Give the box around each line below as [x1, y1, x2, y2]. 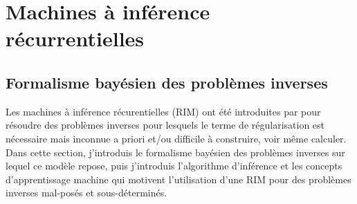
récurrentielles [6, 24, 145, 53]
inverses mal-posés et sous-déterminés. [6, 185, 167, 200]
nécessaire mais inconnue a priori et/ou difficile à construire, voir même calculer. [6, 131, 347, 145]
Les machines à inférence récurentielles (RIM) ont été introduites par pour [6, 104, 321, 118]
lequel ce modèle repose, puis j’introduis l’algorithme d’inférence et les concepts [6, 158, 342, 173]
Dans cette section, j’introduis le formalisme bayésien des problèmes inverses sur [6, 145, 345, 159]
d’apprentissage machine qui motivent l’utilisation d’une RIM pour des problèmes [6, 171, 351, 186]
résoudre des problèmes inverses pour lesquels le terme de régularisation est [6, 118, 325, 132]
